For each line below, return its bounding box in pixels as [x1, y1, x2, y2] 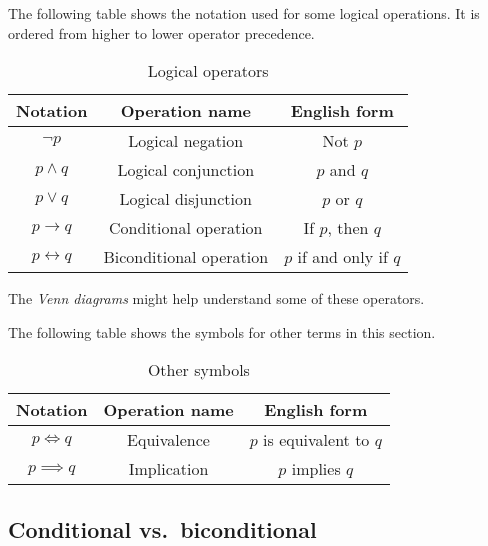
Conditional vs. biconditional [8, 513, 317, 544]
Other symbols [147, 358, 250, 382]
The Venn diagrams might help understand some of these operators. [8, 288, 425, 309]
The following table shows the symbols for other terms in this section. [8, 321, 436, 342]
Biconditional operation [103, 245, 269, 269]
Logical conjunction [117, 158, 255, 182]
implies [291, 457, 341, 481]
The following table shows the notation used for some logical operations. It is [8, 3, 480, 23]
